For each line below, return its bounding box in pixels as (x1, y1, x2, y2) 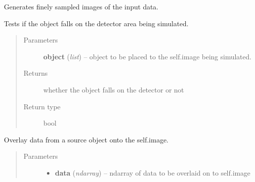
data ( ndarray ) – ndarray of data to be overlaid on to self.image (55, 167, 251, 178)
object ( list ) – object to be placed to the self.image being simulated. (43, 51, 252, 61)
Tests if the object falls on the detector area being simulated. (4, 18, 189, 28)
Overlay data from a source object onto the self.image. (4, 134, 169, 144)
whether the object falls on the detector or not (43, 84, 184, 94)
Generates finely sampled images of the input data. (4, 1, 159, 11)
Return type (23, 101, 61, 111)
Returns (23, 68, 48, 78)
